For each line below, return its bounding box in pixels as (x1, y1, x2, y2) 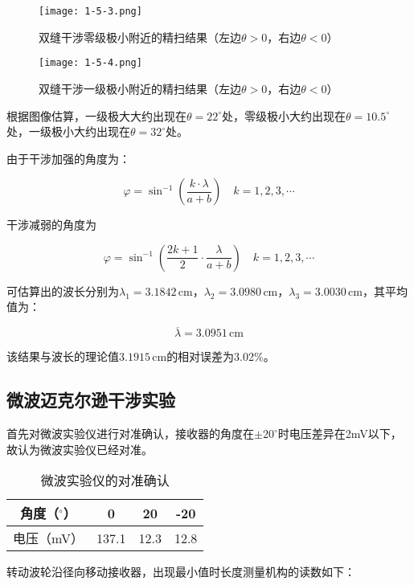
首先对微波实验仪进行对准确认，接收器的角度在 (6, 425, 254, 442)
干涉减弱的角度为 (6, 216, 96, 233)
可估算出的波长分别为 (6, 282, 119, 299)
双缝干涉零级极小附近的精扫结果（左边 (39, 28, 241, 45)
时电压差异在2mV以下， (277, 425, 402, 442)
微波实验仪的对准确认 (40, 471, 170, 490)
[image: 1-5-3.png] (39, 6, 142, 17)
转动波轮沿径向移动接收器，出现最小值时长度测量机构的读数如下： (6, 563, 355, 580)
